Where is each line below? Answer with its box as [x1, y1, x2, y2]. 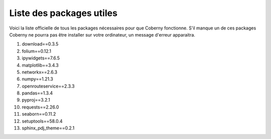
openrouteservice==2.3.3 [22, 83, 75, 89]
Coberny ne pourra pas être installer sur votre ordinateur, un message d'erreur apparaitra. [9, 31, 196, 37]
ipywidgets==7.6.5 [22, 55, 60, 61]
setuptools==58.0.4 [22, 118, 63, 124]
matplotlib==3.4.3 [22, 62, 59, 68]
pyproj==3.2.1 [22, 97, 50, 103]
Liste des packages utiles [9, 7, 118, 18]
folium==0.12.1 [22, 48, 52, 54]
